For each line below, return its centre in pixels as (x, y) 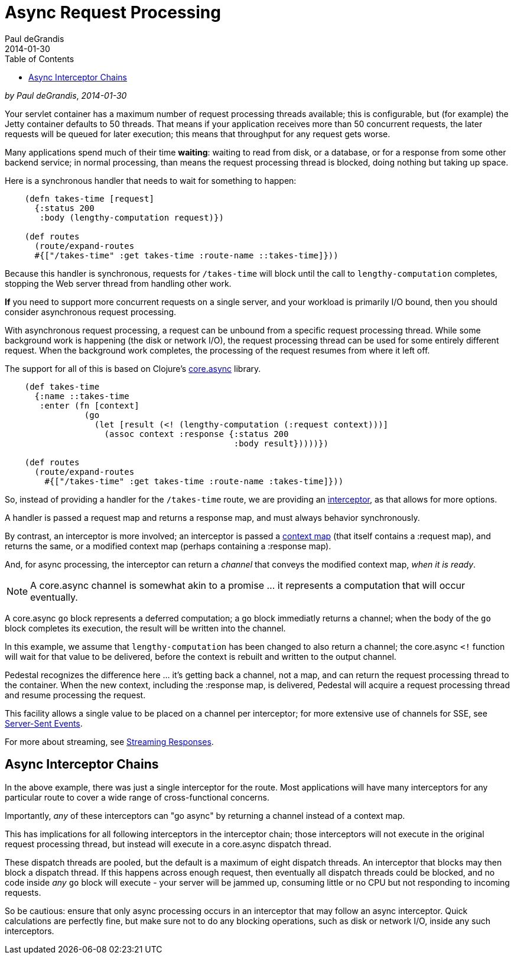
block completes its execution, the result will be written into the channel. (145, 628)
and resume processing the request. (75, 695)
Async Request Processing (113, 12)
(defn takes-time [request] (89, 198)
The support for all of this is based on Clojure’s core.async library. (133, 368)
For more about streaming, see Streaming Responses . (109, 741)
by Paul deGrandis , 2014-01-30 (66, 95)
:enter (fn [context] (90, 405)
